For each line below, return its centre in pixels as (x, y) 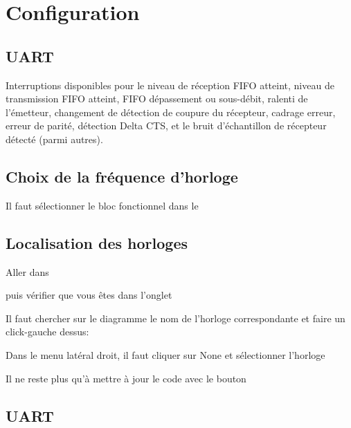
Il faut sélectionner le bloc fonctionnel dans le (102, 205)
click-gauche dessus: (47, 332)
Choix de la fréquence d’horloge (122, 176)
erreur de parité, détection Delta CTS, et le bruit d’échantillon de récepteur (166, 125)
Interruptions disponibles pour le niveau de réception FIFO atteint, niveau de (170, 85)
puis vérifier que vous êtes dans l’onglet (89, 295)
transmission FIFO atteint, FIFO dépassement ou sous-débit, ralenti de (157, 99)
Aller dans (27, 271)
